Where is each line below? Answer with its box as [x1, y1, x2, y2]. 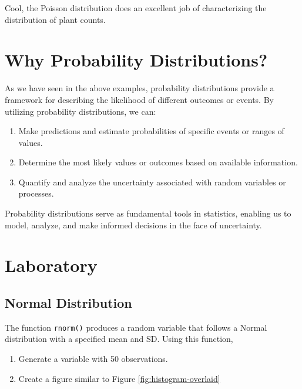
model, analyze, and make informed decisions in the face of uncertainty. [5, 218, 262, 231]
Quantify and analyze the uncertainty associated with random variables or [18, 175, 286, 188]
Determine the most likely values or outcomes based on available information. [18, 156, 298, 168]
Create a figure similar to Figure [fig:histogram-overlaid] [18, 372, 220, 384]
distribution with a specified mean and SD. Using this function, [5, 333, 233, 345]
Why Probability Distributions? [5, 48, 268, 72]
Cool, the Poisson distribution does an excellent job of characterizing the [5, 2, 267, 14]
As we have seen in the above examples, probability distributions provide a [5, 82, 274, 94]
